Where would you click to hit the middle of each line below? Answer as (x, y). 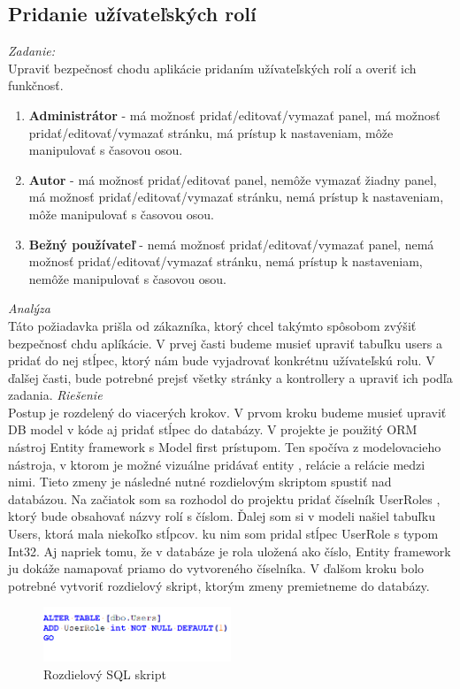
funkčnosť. (36, 85)
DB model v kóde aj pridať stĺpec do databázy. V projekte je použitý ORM (213, 429)
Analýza (29, 308)
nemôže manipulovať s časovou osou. (127, 278)
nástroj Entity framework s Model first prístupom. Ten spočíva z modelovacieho (225, 447)
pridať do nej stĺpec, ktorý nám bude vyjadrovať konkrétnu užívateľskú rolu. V (222, 360)
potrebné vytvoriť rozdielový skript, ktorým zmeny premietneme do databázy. (219, 585)
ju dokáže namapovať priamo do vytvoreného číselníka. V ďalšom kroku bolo (216, 568)
